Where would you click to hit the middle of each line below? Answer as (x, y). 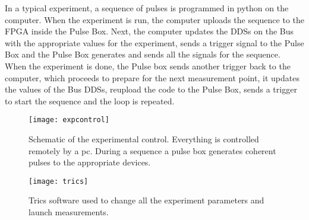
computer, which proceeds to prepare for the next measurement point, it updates (152, 77)
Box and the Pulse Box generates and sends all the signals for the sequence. (143, 54)
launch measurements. (69, 212)
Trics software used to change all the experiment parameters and (146, 200)
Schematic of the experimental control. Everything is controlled (144, 139)
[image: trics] (59, 181)
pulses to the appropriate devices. (90, 162)
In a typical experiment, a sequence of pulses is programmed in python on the (147, 8)
